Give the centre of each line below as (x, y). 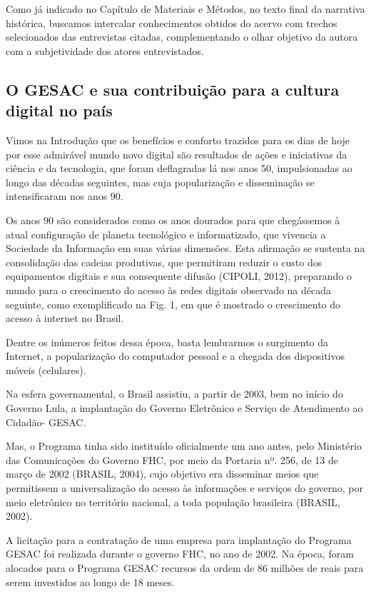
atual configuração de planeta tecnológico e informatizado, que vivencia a (166, 234)
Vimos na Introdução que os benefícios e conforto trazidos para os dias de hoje (178, 140)
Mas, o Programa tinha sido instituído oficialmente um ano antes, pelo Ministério (184, 446)
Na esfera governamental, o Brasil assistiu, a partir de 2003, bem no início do (174, 394)
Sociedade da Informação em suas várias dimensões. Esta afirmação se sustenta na (185, 248)
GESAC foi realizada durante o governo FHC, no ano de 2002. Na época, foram (180, 554)
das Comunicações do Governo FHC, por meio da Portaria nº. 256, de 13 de (172, 459)
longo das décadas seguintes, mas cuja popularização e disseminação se (160, 182)
